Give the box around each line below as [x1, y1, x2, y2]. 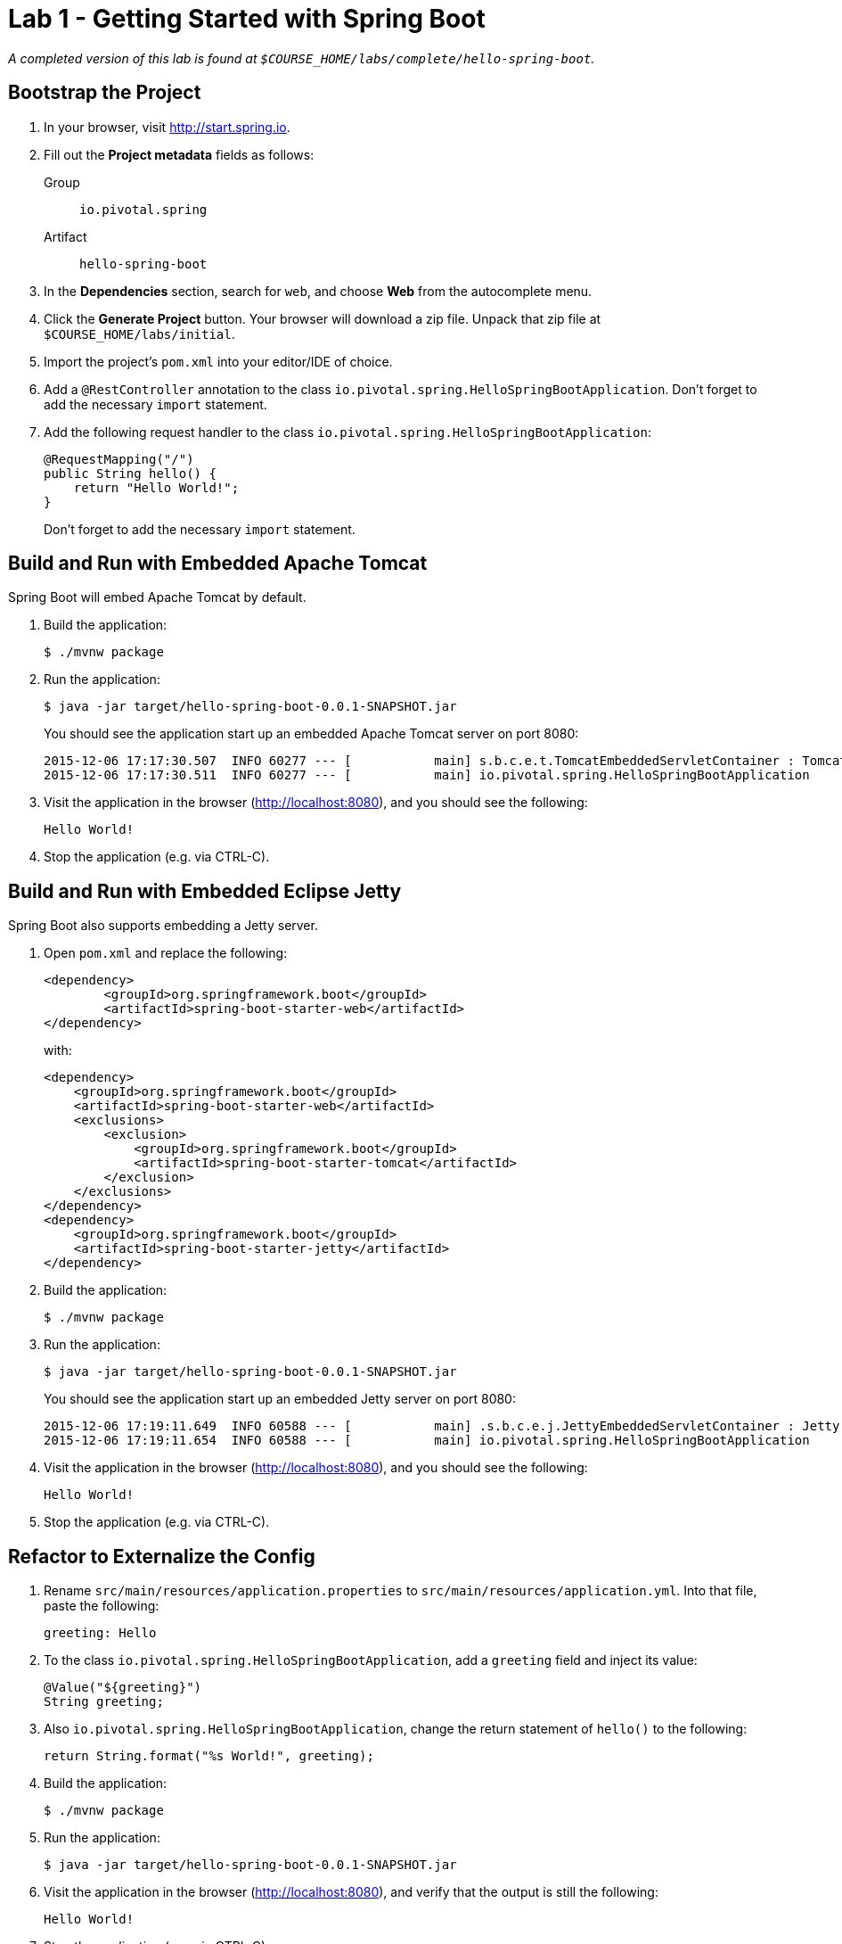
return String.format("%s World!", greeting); [44, 1749, 374, 1764]
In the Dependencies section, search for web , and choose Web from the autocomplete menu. [44, 283, 593, 299]
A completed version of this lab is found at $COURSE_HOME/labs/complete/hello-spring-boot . [8, 50, 595, 66]
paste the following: [44, 1598, 159, 1614]
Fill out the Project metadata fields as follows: [44, 146, 315, 162]
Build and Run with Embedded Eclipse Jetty [8, 879, 402, 902]
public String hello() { [44, 465, 217, 481]
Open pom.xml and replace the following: [44, 945, 288, 961]
